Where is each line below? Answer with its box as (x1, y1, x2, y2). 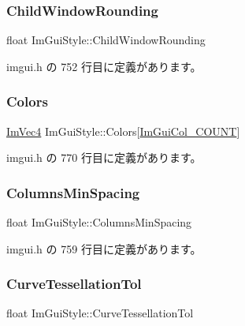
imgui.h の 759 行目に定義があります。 (6, 240, 202, 257)
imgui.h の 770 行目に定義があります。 (6, 149, 202, 166)
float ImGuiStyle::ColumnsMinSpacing (6, 214, 192, 230)
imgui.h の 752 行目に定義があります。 (6, 58, 202, 74)
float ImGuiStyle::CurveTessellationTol (6, 305, 194, 321)
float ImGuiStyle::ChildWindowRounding (6, 32, 206, 48)
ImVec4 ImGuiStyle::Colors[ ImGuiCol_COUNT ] (6, 122, 240, 139)
